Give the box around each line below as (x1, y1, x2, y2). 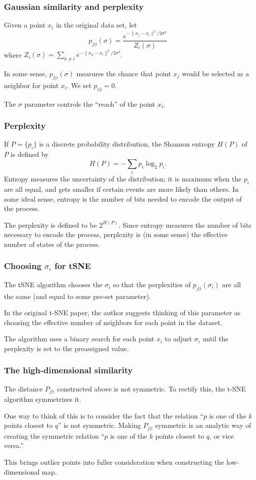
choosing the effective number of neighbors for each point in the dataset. (4, 317, 223, 327)
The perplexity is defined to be (4, 219, 97, 230)
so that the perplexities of (113, 279, 191, 289)
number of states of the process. (4, 239, 100, 249)
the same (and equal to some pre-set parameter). (4, 291, 151, 301)
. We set (66, 80, 92, 90)
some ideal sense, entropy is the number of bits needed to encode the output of (4, 193, 242, 204)
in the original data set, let (56, 20, 137, 30)
